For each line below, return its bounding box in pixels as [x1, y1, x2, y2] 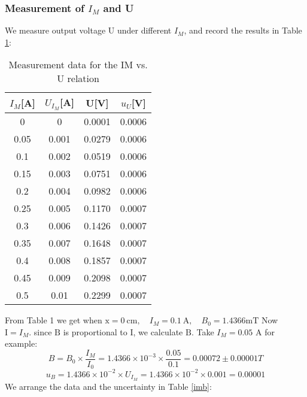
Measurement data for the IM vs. [8, 57, 148, 72]
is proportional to [63, 325, 127, 338]
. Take [191, 325, 214, 338]
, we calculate [133, 325, 183, 338]
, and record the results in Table [184, 24, 302, 37]
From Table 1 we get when [5, 314, 102, 326]
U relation [57, 71, 99, 86]
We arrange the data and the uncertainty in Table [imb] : [5, 380, 212, 392]
